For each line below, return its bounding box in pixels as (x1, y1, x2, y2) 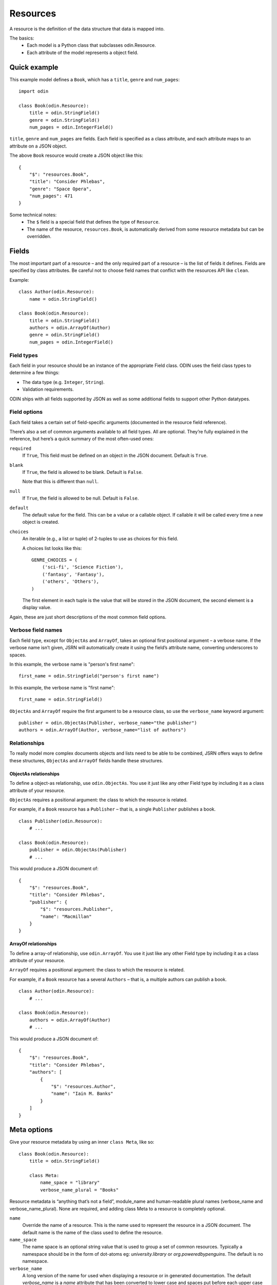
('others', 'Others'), (42, 579, 100, 584)
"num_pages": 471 (29, 193, 73, 199)
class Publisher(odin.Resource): (18, 818, 103, 824)
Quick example (9, 63, 58, 71)
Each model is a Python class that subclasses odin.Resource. (27, 42, 156, 48)
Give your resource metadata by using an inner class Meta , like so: (9, 1139, 154, 1145)
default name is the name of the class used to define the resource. (22, 1229, 163, 1236)
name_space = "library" (40, 1180, 100, 1186)
